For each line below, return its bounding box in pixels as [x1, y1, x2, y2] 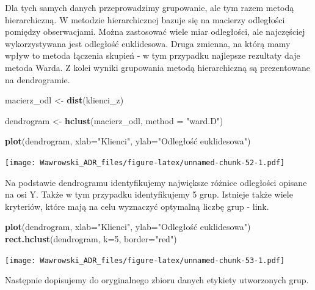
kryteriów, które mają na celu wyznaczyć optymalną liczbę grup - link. [5, 199, 269, 212]
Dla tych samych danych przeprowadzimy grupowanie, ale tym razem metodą [5, 1, 294, 13]
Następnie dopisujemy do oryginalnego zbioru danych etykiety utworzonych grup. [5, 273, 309, 286]
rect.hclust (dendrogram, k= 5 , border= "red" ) [5, 232, 177, 245]
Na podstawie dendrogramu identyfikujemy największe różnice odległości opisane [5, 176, 307, 188]
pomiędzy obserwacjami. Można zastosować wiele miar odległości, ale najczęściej [5, 25, 305, 38]
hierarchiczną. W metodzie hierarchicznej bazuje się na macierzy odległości [5, 13, 285, 26]
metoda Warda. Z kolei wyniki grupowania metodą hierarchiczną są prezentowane [5, 61, 310, 73]
